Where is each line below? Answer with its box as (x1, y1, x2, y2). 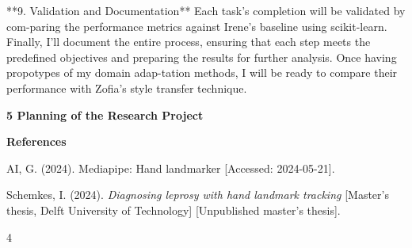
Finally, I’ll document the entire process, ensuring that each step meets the (6, 33, 371, 50)
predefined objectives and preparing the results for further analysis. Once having (6, 48, 397, 65)
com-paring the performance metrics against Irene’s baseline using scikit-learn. (6, 17, 387, 34)
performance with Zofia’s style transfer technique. (6, 79, 247, 96)
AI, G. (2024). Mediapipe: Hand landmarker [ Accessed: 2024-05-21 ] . (6, 159, 335, 176)
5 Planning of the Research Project (6, 106, 204, 123)
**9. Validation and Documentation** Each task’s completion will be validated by (6, 2, 406, 18)
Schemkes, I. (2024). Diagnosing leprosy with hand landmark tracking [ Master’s (6, 186, 389, 203)
